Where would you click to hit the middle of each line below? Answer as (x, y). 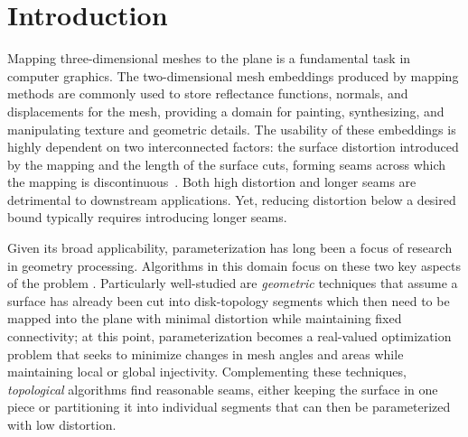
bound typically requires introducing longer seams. (147, 217)
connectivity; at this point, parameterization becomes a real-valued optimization (229, 336)
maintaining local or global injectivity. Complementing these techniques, (207, 372)
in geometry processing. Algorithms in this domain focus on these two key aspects (234, 265)
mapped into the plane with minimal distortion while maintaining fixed (205, 318)
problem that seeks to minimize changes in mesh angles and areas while (206, 353)
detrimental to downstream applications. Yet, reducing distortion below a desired (232, 199)
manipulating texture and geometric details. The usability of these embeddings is (232, 129)
